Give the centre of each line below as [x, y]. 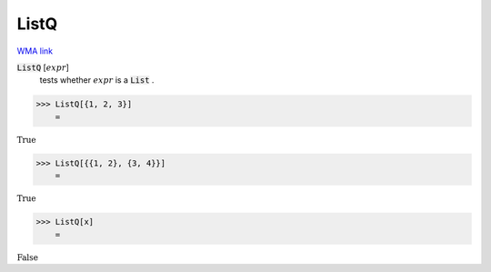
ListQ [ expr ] [43, 67]
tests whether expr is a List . [97, 80]
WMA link [35, 51]
